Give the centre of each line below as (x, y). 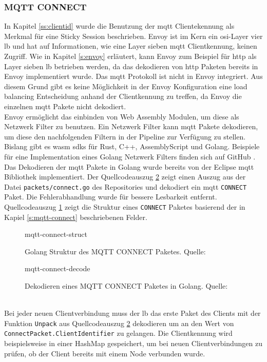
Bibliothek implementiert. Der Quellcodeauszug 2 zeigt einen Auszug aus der (125, 177)
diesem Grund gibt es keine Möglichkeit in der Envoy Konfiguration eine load (126, 86)
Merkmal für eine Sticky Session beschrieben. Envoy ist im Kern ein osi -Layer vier (133, 36)
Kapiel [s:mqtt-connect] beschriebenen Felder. (76, 217)
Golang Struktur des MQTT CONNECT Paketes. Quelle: (115, 251)
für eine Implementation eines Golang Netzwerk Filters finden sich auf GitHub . (130, 156)
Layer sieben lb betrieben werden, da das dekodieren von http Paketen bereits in (131, 66)
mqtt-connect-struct (56, 234)
